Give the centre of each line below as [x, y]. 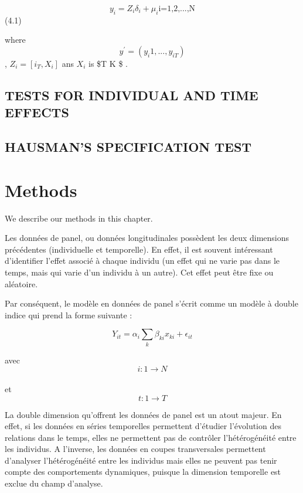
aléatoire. [21, 283]
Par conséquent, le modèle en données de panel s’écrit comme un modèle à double [151, 303]
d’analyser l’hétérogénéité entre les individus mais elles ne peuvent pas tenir [141, 460]
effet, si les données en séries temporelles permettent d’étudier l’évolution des [143, 426]
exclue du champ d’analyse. [54, 483]
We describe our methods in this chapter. [79, 218]
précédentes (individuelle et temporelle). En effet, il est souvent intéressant [139, 249]
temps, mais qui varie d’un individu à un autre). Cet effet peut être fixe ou [139, 272]
